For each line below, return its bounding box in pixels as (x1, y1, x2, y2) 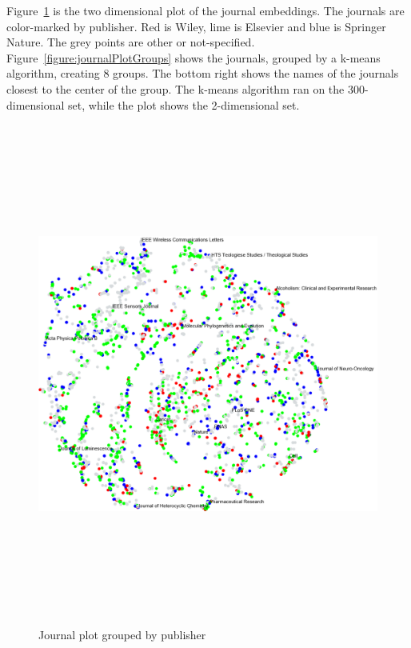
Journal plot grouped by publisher (38, 626, 206, 642)
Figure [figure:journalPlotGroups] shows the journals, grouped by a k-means (6, 49, 381, 66)
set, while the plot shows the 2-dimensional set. (68, 96, 300, 113)
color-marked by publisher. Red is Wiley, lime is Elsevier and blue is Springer (6, 18, 386, 34)
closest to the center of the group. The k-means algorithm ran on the (6, 80, 345, 97)
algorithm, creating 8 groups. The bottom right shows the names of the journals (6, 65, 399, 82)
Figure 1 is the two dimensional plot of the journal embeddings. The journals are (6, 2, 405, 18)
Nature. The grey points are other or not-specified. (6, 34, 255, 50)
